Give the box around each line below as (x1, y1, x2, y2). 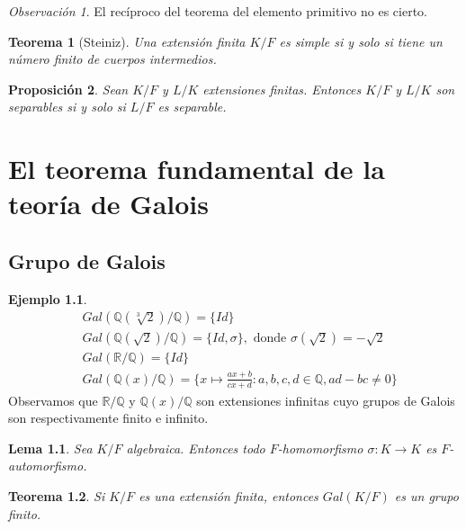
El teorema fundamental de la (8, 150, 385, 187)
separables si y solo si (8, 97, 126, 116)
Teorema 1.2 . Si (8, 486, 105, 505)
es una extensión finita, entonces (139, 486, 318, 505)
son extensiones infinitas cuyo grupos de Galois (196, 390, 455, 409)
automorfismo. (8, 456, 87, 475)
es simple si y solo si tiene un (279, 31, 443, 50)
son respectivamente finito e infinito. (8, 408, 209, 427)
